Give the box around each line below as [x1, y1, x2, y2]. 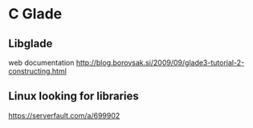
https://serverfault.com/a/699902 [8, 110, 120, 120]
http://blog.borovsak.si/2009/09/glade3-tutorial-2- [75, 58, 245, 67]
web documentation [8, 58, 75, 67]
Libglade [8, 37, 53, 50]
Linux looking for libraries [8, 90, 139, 103]
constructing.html [8, 66, 67, 76]
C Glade [8, 5, 63, 23]
